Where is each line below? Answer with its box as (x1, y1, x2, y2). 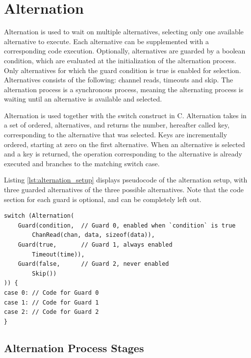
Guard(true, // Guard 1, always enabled (18, 241, 173, 248)
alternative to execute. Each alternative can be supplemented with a (4, 36, 209, 46)
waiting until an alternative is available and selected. (4, 94, 162, 104)
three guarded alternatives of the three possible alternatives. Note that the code (4, 184, 244, 195)
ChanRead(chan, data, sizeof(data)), (32, 231, 155, 239)
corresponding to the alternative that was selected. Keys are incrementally (4, 129, 227, 140)
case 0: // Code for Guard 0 (4, 289, 99, 296)
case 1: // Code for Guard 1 (4, 299, 99, 306)
